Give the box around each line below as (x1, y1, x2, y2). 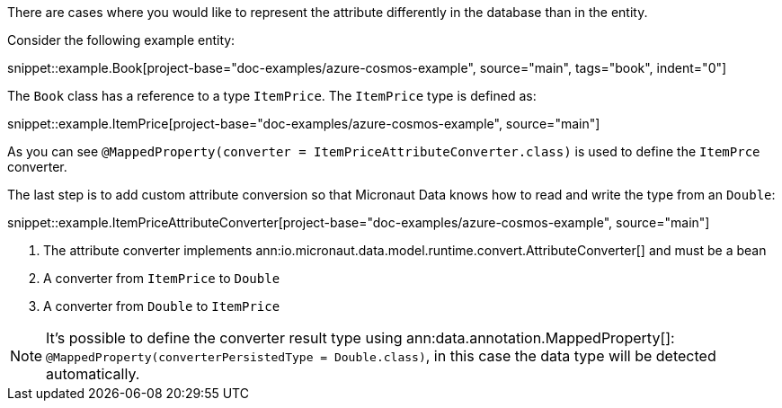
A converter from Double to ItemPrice (43, 298, 280, 314)
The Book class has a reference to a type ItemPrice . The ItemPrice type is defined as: (7, 88, 537, 103)
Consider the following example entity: (7, 32, 235, 48)
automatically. (46, 365, 140, 383)
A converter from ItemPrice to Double (43, 271, 280, 286)
